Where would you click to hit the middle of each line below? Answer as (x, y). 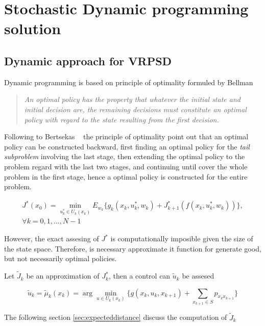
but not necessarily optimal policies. (61, 258)
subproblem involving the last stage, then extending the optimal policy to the (125, 156)
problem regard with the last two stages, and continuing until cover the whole (126, 166)
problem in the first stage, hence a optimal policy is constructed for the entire (126, 176)
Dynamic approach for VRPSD (88, 60)
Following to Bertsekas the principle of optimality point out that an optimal (126, 136)
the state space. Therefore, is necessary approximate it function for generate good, (133, 248)
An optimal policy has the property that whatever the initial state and (132, 99)
